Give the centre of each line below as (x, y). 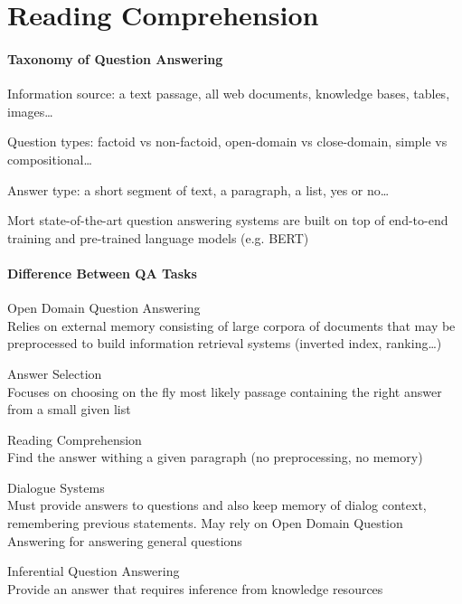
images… (30, 111)
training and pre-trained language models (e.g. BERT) (158, 237)
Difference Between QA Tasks (102, 273)
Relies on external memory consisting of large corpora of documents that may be (231, 325)
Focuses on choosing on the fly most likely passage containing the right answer (225, 391)
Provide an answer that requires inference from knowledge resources (195, 588)
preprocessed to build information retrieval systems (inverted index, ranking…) (225, 343)
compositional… (50, 159)
